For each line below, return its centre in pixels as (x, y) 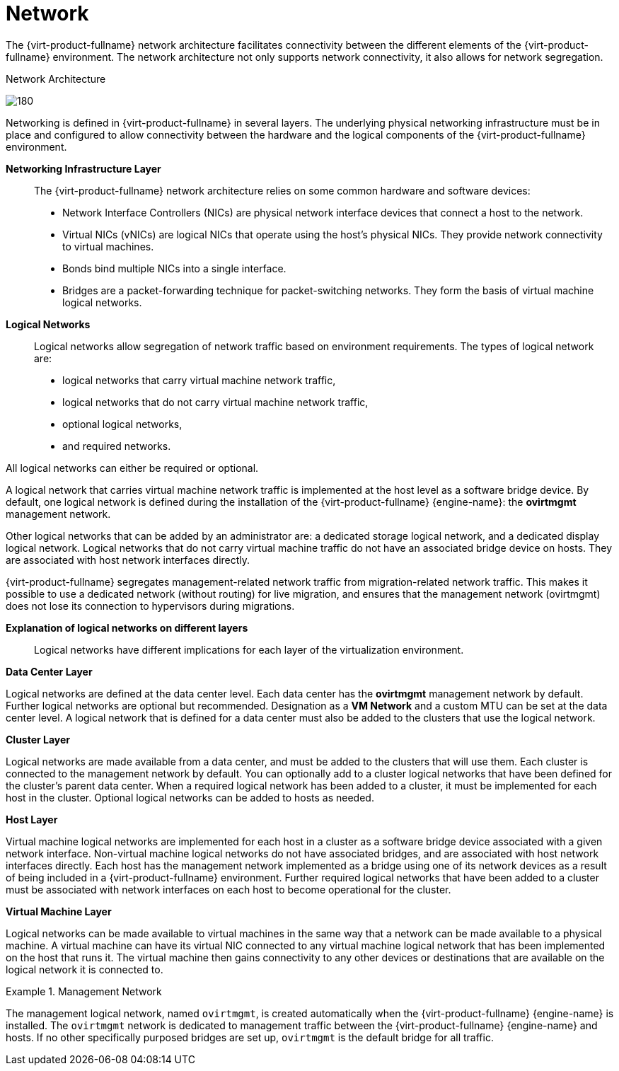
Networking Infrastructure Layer (83, 168)
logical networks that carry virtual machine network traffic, (199, 380)
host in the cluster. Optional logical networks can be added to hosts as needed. (190, 797)
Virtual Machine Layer (59, 911)
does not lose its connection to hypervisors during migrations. (150, 606)
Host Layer (32, 819)
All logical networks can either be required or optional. (132, 468)
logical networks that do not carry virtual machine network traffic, (215, 402)
